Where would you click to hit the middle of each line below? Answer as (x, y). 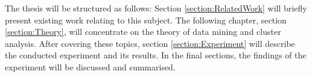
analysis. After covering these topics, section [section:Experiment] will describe (150, 43)
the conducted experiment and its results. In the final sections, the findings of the (156, 55)
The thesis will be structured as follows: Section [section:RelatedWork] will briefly (156, 8)
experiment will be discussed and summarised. (90, 66)
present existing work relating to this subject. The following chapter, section (146, 20)
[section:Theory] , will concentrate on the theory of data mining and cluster (143, 32)
